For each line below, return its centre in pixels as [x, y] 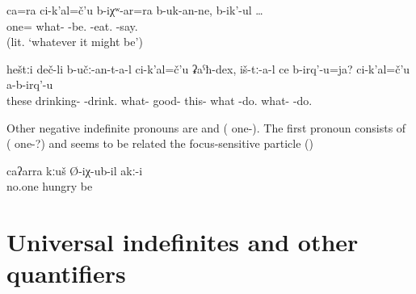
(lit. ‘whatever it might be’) [75, 42]
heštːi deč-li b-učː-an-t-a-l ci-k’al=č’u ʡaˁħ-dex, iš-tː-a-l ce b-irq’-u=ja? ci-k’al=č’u [208, 68]
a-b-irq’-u [30, 84]
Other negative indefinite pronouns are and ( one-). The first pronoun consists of [206, 127]
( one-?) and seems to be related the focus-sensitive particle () [160, 143]
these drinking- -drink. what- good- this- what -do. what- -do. [160, 100]
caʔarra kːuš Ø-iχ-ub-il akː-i [75, 170]
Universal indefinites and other [183, 242]
